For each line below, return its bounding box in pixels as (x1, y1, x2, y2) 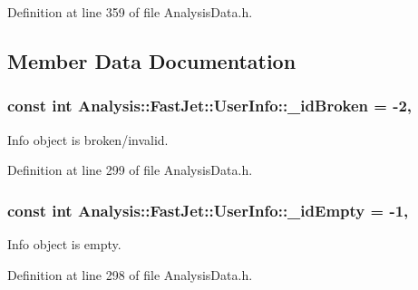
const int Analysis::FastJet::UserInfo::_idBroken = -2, (7, 94, 413, 117)
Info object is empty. (7, 235, 122, 253)
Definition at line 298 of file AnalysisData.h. (7, 265, 253, 284)
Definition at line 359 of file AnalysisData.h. (7, 3, 253, 21)
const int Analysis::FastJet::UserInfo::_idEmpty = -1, (7, 198, 409, 221)
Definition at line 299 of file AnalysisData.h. (7, 160, 253, 179)
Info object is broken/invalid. (7, 130, 169, 149)
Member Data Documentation (7, 46, 296, 74)
